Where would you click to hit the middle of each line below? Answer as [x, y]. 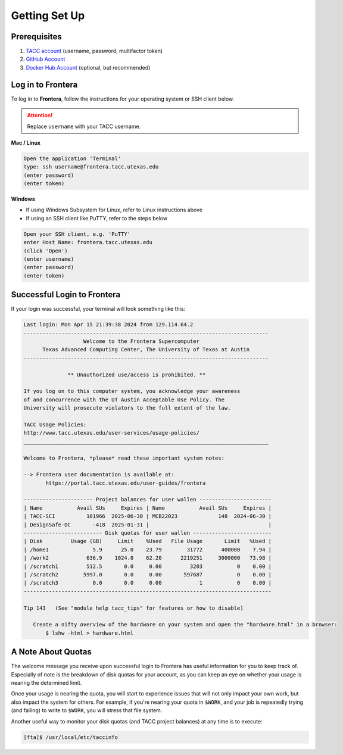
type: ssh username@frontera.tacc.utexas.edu [91, 167]
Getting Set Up [48, 15]
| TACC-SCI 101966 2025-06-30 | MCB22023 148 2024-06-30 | [148, 516]
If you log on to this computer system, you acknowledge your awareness [132, 391]
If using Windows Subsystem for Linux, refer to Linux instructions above [114, 210]
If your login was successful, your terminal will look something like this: [98, 309]
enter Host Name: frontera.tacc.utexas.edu [88, 242]
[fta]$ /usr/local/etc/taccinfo [71, 737]
